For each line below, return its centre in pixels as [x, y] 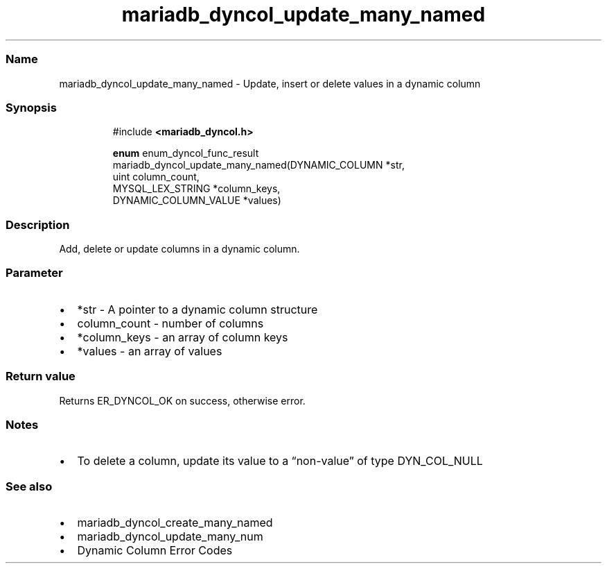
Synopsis [31, 107]
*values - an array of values [150, 351]
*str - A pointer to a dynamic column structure [197, 309]
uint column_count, [156, 177]
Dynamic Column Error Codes [155, 550]
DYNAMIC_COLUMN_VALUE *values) [197, 201]
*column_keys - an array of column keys [183, 337]
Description [38, 224]
